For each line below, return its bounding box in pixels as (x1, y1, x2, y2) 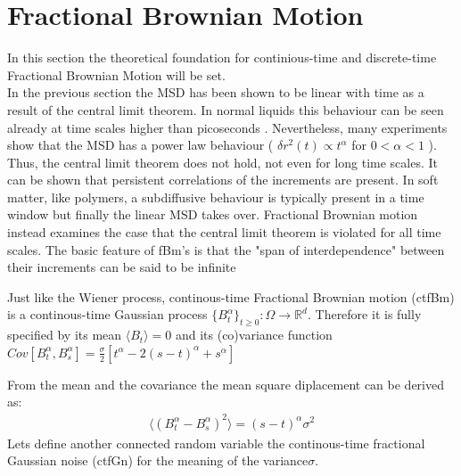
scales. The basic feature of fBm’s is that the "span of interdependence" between (7, 240, 445, 259)
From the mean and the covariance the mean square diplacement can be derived (7, 374, 444, 393)
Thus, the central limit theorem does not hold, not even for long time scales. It (7, 152, 438, 171)
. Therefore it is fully (307, 305, 422, 324)
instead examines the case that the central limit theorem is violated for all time (7, 223, 441, 242)
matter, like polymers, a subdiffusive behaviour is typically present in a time (7, 187, 424, 206)
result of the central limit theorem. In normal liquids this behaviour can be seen (7, 100, 444, 119)
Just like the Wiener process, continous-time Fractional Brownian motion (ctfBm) (7, 287, 455, 306)
